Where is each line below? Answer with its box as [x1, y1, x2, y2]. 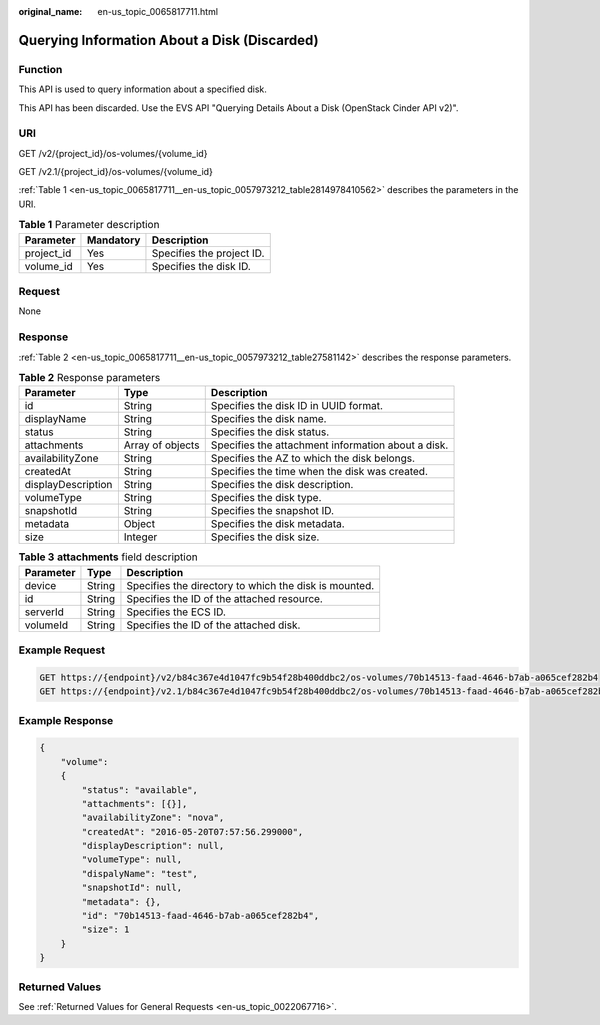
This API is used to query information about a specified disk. [18, 83, 267, 95]
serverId [24, 605, 65, 619]
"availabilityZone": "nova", [81, 812, 225, 824]
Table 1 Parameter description [18, 218, 160, 232]
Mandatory [86, 233, 141, 247]
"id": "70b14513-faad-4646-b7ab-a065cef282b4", [81, 910, 320, 922]
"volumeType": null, [81, 854, 183, 865]
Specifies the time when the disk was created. [210, 465, 429, 479]
